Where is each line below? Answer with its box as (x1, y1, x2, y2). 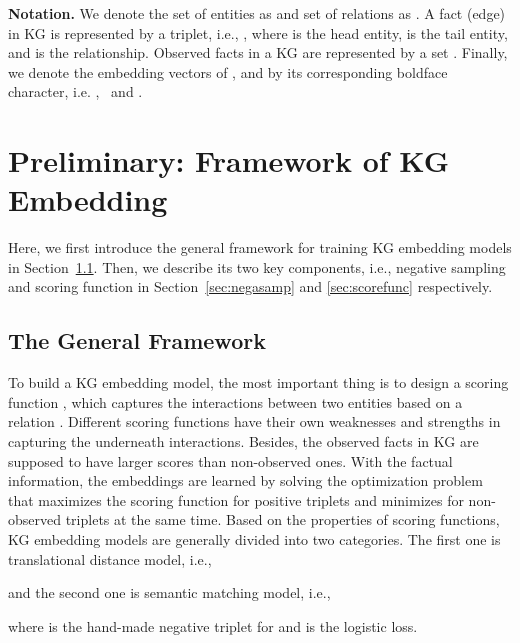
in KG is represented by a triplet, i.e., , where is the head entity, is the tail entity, (8, 22, 508, 43)
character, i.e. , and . (8, 81, 143, 102)
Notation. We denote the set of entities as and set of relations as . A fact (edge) (8, 3, 506, 23)
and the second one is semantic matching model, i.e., (8, 582, 331, 603)
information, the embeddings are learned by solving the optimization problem (8, 470, 483, 491)
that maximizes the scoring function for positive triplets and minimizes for (8, 489, 464, 510)
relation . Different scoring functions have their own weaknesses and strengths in (8, 411, 501, 432)
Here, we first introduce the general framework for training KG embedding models (8, 237, 512, 258)
